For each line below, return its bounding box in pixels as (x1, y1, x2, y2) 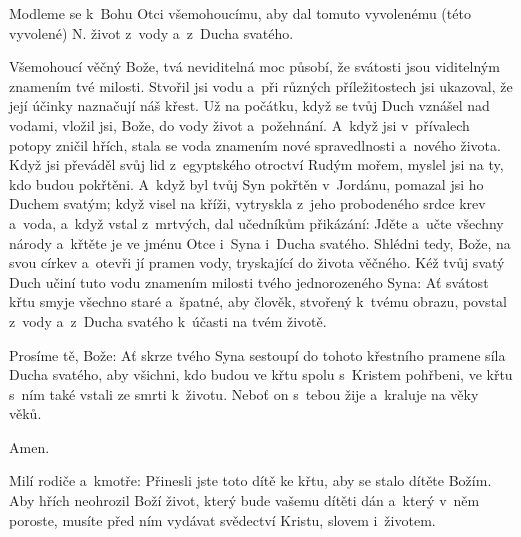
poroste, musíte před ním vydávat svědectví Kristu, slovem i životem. (9, 509, 436, 530)
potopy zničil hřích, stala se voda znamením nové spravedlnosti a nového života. (9, 134, 501, 155)
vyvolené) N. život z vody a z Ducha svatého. (9, 22, 294, 43)
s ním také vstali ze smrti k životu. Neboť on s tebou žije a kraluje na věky (9, 383, 479, 404)
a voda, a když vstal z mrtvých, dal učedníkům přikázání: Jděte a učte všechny (9, 212, 504, 233)
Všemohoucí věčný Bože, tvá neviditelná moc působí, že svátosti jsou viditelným (9, 56, 500, 77)
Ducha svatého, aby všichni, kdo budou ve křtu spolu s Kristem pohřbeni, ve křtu (9, 364, 513, 385)
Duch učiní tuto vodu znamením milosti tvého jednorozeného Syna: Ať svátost (9, 271, 489, 292)
